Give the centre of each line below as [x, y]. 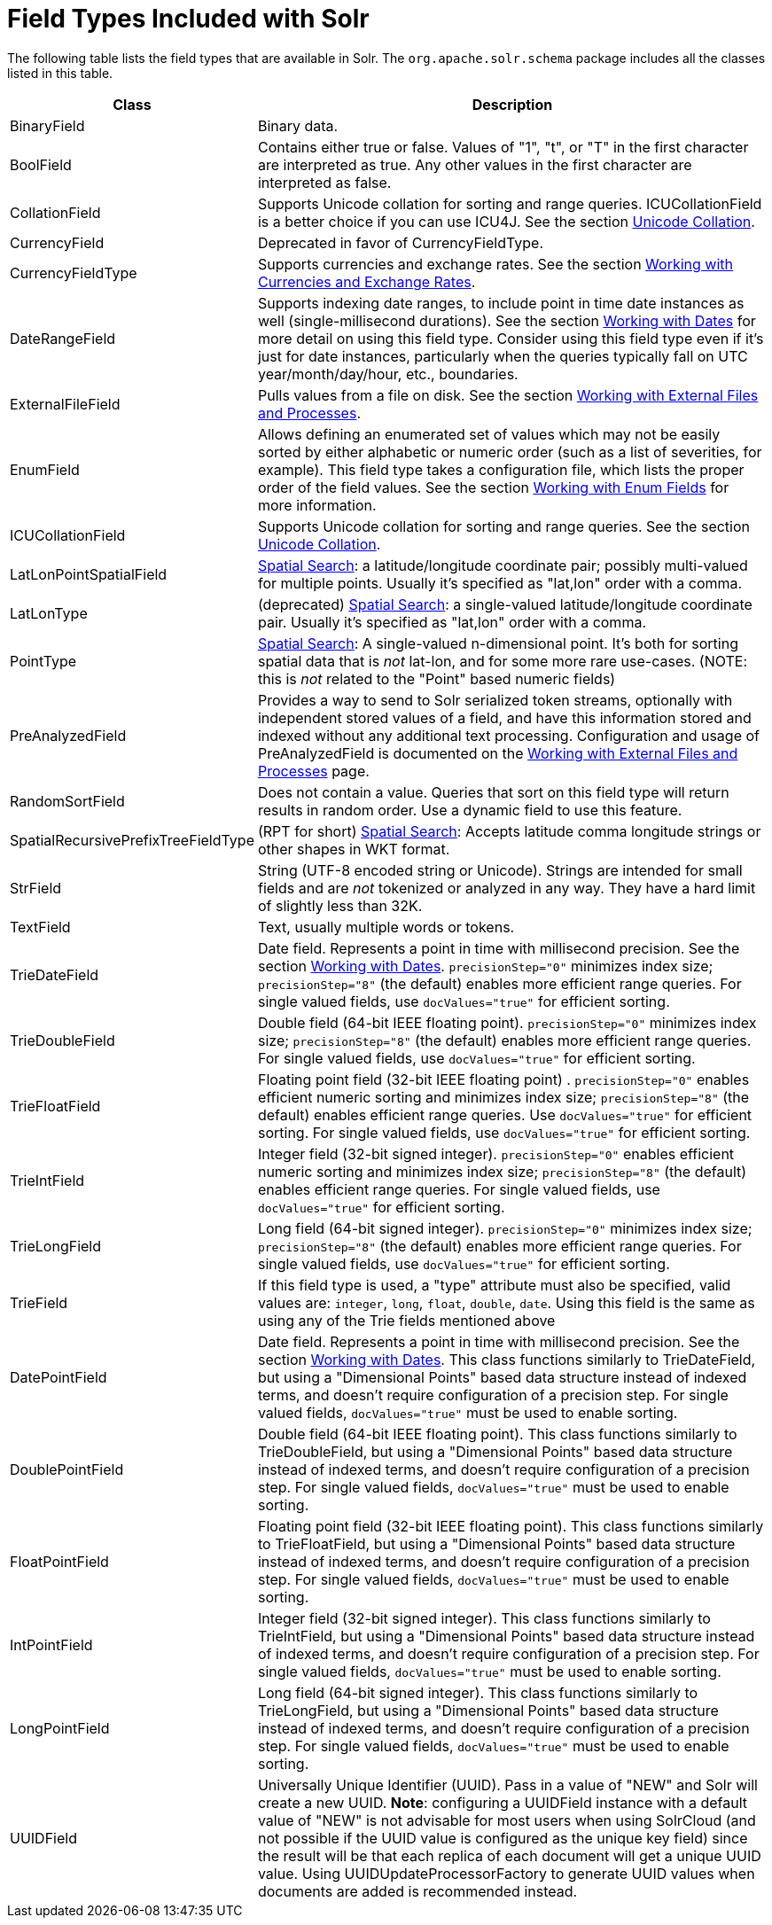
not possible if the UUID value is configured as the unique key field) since [503, 1838]
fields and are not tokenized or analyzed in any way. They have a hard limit [507, 888]
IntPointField [51, 1644]
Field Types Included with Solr [188, 19]
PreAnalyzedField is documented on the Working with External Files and [498, 753]
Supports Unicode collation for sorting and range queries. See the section [504, 526]
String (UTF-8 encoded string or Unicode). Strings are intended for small [500, 870]
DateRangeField [63, 338]
